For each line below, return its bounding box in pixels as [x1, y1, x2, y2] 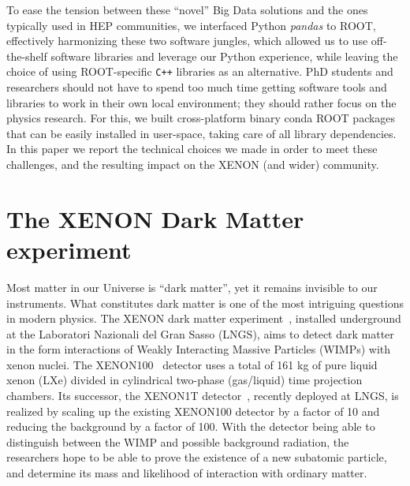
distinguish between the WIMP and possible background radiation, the [6, 433, 349, 450]
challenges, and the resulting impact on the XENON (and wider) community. [6, 156, 379, 172]
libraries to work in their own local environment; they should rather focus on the [6, 94, 397, 110]
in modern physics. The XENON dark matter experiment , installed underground [6, 310, 401, 327]
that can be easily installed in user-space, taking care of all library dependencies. [6, 125, 397, 141]
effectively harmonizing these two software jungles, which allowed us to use [6, 32, 368, 49]
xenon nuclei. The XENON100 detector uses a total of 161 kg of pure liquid [6, 356, 378, 372]
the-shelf [6, 47, 47, 64]
